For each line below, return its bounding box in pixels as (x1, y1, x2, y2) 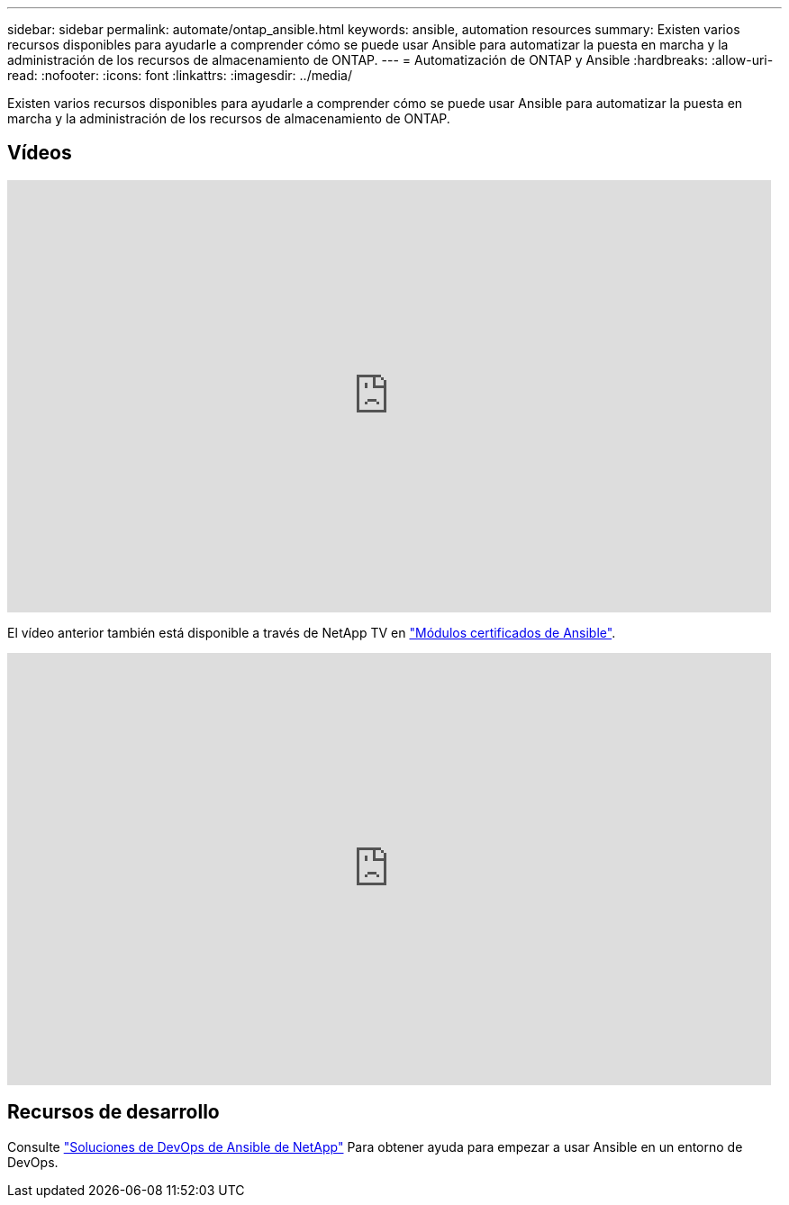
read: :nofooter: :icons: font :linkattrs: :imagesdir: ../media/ (7, 68, 352, 83)
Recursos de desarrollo (7, 1101, 220, 1124)
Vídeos (7, 141, 72, 165)
